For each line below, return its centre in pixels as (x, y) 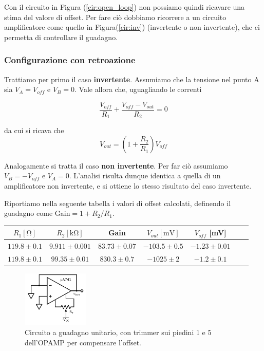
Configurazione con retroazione (70, 60)
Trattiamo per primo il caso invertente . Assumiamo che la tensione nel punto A (132, 79)
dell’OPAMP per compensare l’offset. (83, 343)
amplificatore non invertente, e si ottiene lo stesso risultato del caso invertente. (128, 186)
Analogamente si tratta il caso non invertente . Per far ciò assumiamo (116, 165)
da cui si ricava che (34, 130)
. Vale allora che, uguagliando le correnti (138, 89)
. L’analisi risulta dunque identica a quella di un (145, 175)
